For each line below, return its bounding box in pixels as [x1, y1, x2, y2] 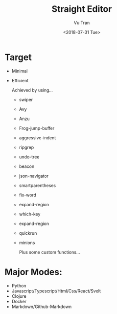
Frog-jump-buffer [19, 125, 55, 131]
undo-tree [19, 154, 40, 159]
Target [4, 52, 32, 63]
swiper [19, 96, 33, 102]
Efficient [11, 77, 29, 83]
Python [11, 283, 26, 288]
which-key [19, 211, 41, 217]
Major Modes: [4, 266, 62, 278]
